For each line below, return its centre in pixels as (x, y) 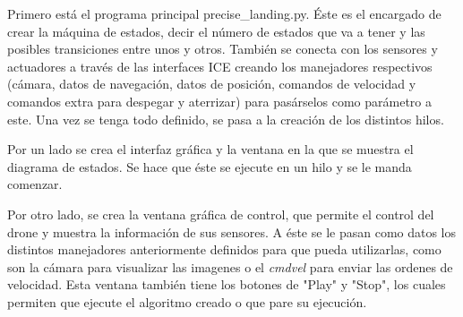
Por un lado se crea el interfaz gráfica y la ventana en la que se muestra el (210, 149)
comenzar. (35, 184)
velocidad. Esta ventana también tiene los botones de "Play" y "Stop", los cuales (227, 284)
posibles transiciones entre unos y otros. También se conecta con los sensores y (223, 49)
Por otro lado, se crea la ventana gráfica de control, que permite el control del (221, 214)
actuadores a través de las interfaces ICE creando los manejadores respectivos (220, 66)
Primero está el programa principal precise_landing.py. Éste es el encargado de (224, 13)
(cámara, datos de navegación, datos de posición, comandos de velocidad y (212, 84)
